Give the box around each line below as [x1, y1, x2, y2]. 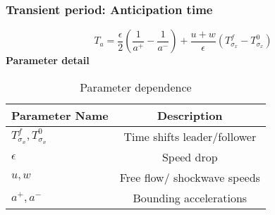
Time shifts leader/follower [123, 128, 257, 145]
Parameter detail [6, 53, 90, 68]
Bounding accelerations [133, 189, 248, 206]
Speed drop [161, 148, 218, 165]
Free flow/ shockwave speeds [119, 168, 260, 185]
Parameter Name [11, 106, 109, 123]
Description [157, 106, 223, 123]
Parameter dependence [80, 78, 192, 95]
